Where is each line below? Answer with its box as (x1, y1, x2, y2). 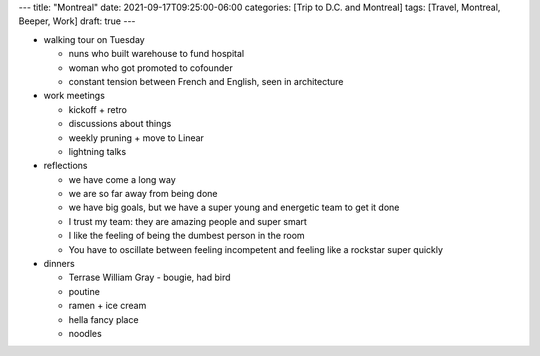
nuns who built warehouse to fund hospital (68, 48, 245, 60)
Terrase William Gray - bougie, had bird (68, 271, 231, 284)
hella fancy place (68, 313, 139, 325)
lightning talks (68, 145, 127, 157)
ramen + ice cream (68, 300, 147, 312)
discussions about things (68, 118, 172, 130)
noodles (68, 327, 102, 339)
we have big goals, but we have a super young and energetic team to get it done (68, 201, 400, 214)
